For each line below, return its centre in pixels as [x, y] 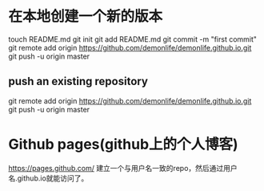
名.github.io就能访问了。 [48, 178]
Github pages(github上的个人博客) [123, 144]
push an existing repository [78, 81]
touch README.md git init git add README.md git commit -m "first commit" [133, 39]
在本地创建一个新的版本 [86, 16]
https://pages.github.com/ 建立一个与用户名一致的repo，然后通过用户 [123, 168]
